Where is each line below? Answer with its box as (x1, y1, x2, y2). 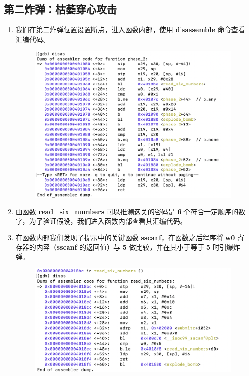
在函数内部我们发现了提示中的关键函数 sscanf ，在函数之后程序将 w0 (15, 232, 235, 242)
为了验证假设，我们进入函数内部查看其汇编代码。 (29, 216, 187, 226)
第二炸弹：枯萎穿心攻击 (4, 1, 117, 17)
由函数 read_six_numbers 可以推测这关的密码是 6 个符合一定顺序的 (15, 206, 239, 216)
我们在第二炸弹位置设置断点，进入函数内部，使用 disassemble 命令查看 (15, 24, 245, 35)
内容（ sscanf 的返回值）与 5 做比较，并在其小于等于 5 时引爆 (36, 242, 233, 252)
